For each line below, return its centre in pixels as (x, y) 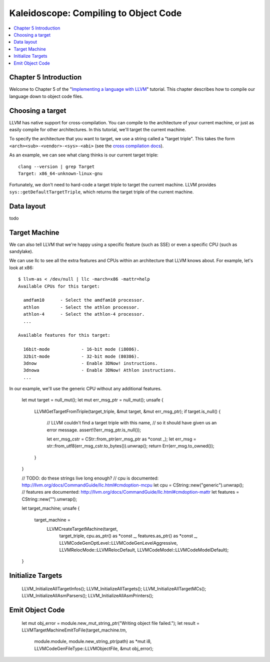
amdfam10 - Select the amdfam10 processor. (84, 300)
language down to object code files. (46, 96)
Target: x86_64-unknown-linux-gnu (60, 174)
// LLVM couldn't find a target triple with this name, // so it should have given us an (132, 423)
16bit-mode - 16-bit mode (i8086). (81, 349)
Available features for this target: (64, 335)
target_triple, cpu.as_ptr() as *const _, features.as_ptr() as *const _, (128, 536)
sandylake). (21, 252)
